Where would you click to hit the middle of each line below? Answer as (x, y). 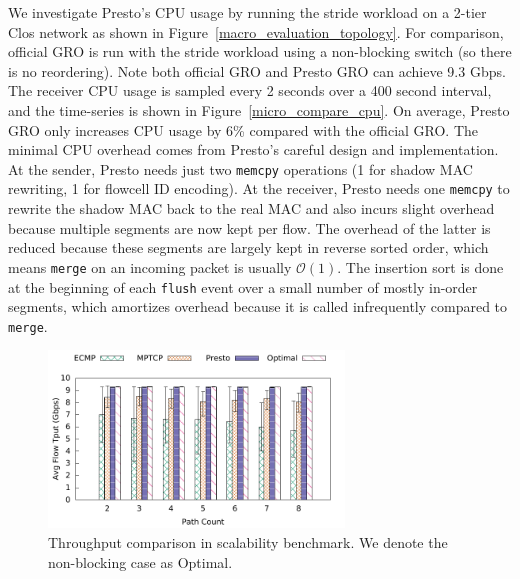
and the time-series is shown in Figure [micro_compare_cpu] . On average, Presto (259, 109)
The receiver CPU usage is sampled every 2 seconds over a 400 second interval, (250, 90)
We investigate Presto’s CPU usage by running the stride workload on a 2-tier (247, 12)
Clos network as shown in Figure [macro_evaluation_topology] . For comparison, (256, 31)
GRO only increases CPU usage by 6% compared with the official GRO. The (243, 129)
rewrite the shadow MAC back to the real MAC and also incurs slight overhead (251, 208)
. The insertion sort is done (420, 266)
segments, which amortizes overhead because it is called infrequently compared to (258, 306)
